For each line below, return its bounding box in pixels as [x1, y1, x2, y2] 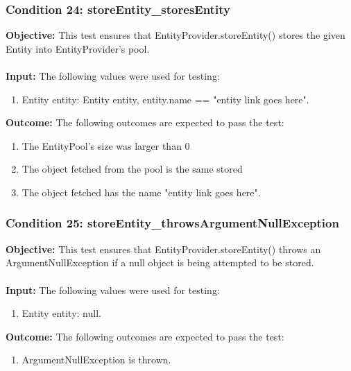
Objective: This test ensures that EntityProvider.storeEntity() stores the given [6, 28, 345, 42]
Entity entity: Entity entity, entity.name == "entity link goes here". [22, 92, 309, 106]
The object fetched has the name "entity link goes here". [22, 184, 261, 199]
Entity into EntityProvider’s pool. [6, 41, 150, 55]
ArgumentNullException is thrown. [22, 352, 171, 367]
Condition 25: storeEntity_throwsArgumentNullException [6, 214, 339, 232]
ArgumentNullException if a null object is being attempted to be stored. [6, 255, 314, 270]
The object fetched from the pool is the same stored [22, 162, 243, 176]
